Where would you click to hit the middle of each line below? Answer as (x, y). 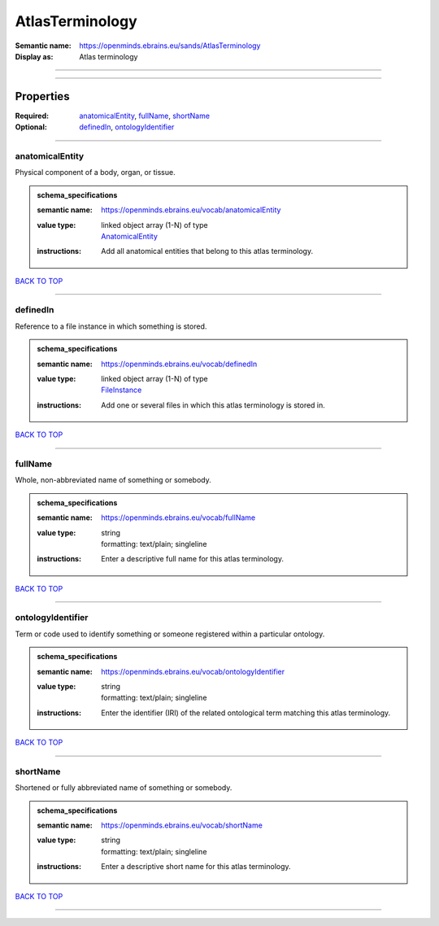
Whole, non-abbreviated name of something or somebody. (113, 480)
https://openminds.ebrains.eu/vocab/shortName (182, 825)
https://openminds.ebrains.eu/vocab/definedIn (179, 364)
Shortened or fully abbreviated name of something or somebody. (124, 788)
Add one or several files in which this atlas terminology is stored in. (213, 405)
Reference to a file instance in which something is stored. (111, 326)
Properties (42, 96)
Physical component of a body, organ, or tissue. (95, 173)
